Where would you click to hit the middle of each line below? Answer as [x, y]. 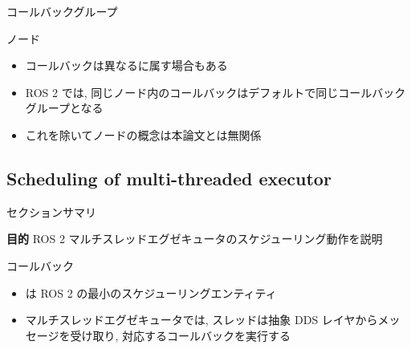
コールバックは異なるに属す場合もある [126, 65]
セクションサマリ [51, 211]
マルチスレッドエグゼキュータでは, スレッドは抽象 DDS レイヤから [201, 320]
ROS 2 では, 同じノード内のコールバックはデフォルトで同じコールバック [216, 92]
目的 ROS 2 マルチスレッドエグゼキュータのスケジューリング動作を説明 [195, 239]
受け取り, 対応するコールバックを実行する [181, 335]
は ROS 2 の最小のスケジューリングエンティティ [151, 292]
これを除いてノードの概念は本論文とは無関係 [143, 134]
